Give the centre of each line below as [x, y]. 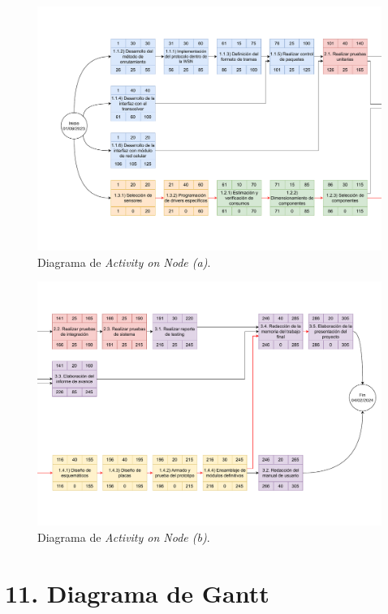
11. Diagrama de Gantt [137, 593]
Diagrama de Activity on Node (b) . [124, 537]
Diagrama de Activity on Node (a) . [124, 262]
